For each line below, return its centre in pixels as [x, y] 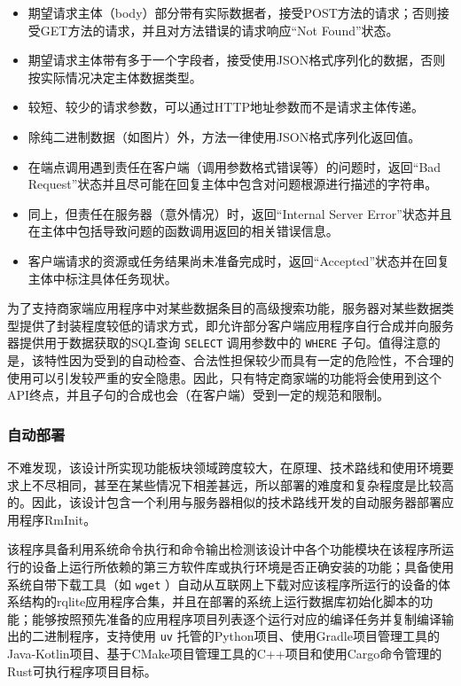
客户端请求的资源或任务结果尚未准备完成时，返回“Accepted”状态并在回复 [238, 260]
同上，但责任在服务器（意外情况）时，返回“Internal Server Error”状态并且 [240, 213]
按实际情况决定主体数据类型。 [115, 77]
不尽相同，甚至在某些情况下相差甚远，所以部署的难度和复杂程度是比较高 [242, 484]
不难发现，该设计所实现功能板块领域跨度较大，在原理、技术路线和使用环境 [224, 467]
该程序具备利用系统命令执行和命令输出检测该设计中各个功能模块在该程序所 [224, 549]
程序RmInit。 [58, 519]
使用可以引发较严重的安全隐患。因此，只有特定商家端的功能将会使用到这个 [224, 377]
